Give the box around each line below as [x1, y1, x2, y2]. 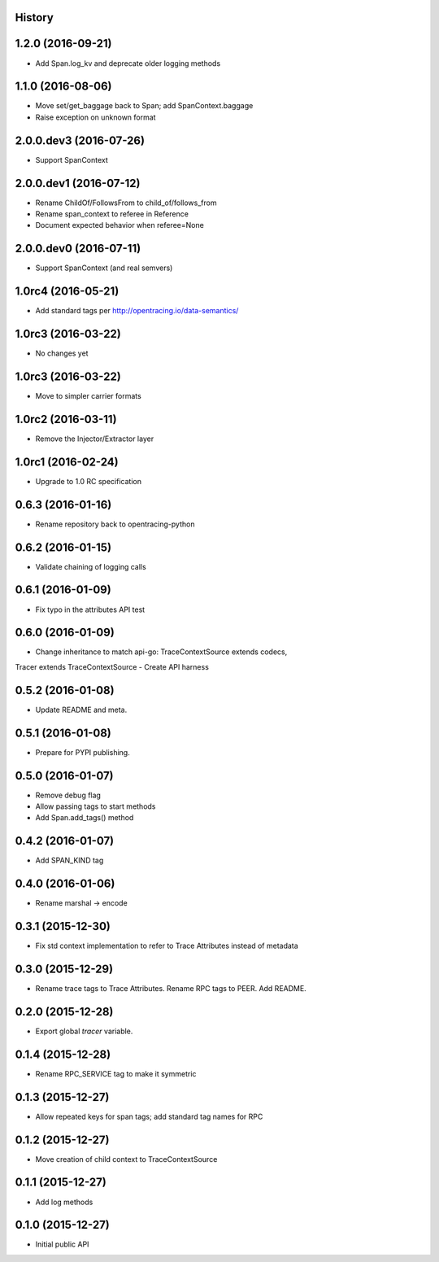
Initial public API [35, 1239, 89, 1249]
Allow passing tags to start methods [35, 801, 156, 811]
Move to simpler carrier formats [35, 391, 141, 401]
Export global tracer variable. [35, 1026, 133, 1036]
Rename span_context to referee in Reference [35, 209, 189, 219]
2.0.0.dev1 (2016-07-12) [15, 176, 141, 190]
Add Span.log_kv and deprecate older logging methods [35, 58, 221, 68]
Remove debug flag [35, 790, 102, 800]
